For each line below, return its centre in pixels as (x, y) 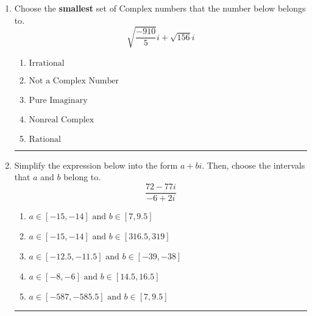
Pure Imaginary (58, 100)
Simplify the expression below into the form (96, 165)
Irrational (47, 63)
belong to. (82, 177)
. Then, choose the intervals (253, 165)
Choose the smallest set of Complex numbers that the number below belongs (160, 8)
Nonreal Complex (62, 120)
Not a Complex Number (74, 81)
